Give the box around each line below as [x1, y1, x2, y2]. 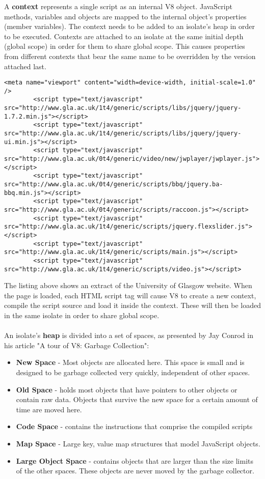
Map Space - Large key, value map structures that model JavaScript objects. [16, 438, 260, 448]
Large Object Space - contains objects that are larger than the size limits [16, 455, 253, 466]
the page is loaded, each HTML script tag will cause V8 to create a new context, [4, 290, 256, 300]
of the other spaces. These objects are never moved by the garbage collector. [16, 465, 254, 476]
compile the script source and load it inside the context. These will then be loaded [4, 300, 261, 311]
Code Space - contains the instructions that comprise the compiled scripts [16, 421, 253, 432]
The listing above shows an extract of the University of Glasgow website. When [4, 280, 252, 291]
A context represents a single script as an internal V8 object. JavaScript [4, 1, 232, 11]
